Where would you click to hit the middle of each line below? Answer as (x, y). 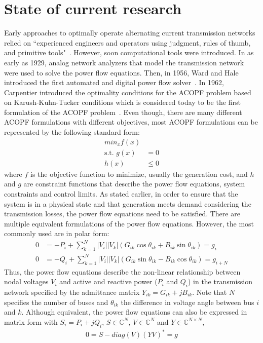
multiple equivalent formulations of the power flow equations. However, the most (129, 223)
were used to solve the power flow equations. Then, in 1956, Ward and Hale (121, 72)
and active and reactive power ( (108, 281)
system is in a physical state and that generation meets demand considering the (128, 203)
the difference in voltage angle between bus (187, 302)
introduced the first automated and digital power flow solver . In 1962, (114, 82)
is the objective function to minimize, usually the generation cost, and (139, 174)
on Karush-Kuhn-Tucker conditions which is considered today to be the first (122, 102)
